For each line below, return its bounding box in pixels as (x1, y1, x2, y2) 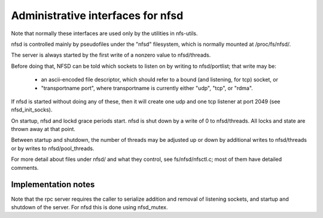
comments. (11, 164, 39, 171)
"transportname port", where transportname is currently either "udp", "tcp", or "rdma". (41, 84, 254, 92)
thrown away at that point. (11, 126, 76, 133)
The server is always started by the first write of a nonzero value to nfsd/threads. (11, 51, 211, 59)
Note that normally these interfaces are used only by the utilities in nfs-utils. (11, 30, 198, 37)
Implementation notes (11, 179, 95, 190)
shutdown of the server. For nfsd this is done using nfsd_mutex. (11, 203, 168, 211)
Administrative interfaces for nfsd (11, 9, 184, 22)
